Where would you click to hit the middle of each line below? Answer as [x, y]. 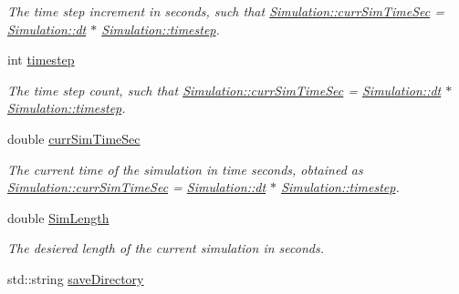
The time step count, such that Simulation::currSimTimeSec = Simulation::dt [224, 90]
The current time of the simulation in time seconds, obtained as [185, 169]
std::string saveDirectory [76, 278]
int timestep [41, 60]
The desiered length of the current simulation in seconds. [166, 248]
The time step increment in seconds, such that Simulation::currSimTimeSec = [226, 11]
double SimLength [58, 217]
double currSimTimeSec [74, 138]
